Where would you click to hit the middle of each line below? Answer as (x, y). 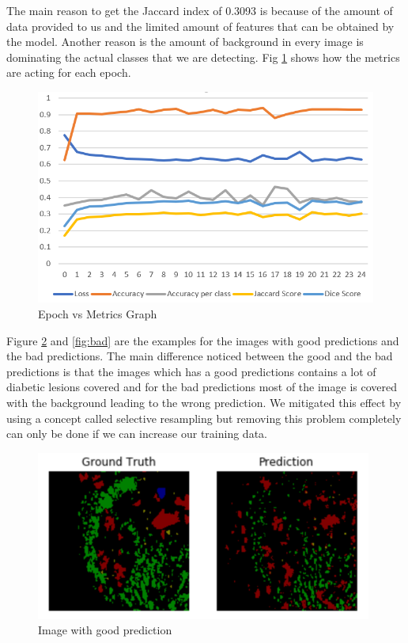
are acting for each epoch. (69, 72)
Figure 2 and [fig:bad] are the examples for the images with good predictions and (203, 340)
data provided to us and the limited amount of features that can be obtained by (200, 26)
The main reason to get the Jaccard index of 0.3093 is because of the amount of (200, 10)
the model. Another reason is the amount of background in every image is (185, 42)
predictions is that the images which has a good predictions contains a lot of (191, 371)
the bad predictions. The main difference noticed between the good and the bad (200, 356)
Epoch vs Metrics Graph (98, 314)
